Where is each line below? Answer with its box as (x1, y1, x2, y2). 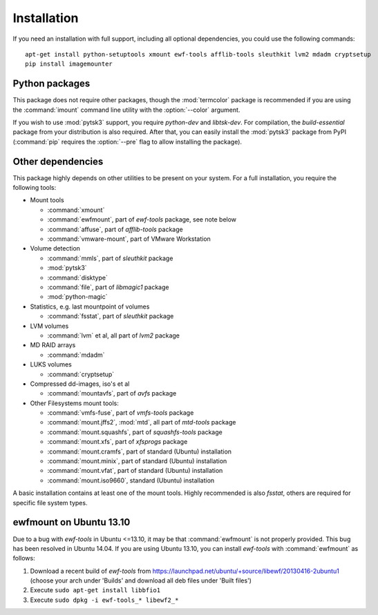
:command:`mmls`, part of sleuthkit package (47, 254, 173, 262)
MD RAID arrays (30, 341, 76, 349)
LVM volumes (30, 322, 69, 330)
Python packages (12, 78, 91, 90)
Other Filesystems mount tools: (30, 399, 119, 407)
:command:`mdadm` (47, 351, 105, 359)
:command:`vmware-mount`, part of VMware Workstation (47, 235, 211, 243)
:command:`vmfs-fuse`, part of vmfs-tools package (47, 409, 194, 417)
